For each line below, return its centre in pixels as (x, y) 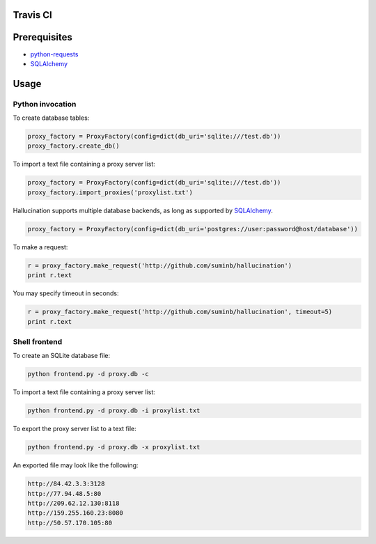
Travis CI (32, 15)
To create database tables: (51, 118)
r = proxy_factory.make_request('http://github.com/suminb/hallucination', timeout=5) (180, 312)
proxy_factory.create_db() (73, 146)
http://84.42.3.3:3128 (66, 484)
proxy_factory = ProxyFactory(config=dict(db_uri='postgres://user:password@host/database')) (193, 229)
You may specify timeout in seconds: (66, 293)
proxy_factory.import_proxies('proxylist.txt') (110, 192)
